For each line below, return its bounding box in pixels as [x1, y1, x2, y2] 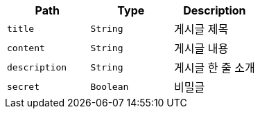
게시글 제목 [174, 22, 229, 36]
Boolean [90, 81, 129, 92]
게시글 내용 [174, 41, 229, 55]
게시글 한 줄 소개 [174, 61, 255, 75]
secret [7, 81, 40, 92]
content [7, 42, 45, 53]
